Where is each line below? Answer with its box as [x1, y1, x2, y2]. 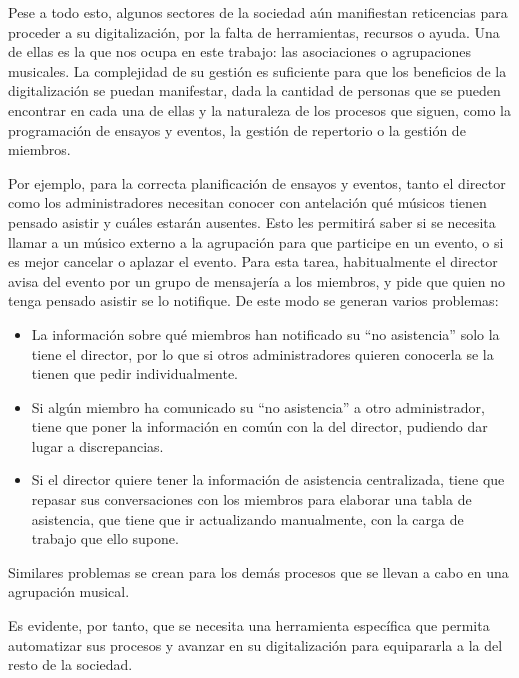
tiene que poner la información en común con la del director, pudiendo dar [31, 416, 488, 437]
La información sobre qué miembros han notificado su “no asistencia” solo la [31, 323, 500, 344]
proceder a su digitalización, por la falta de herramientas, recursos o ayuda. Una [8, 21, 500, 42]
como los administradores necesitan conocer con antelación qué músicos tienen [8, 192, 487, 213]
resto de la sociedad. [8, 654, 133, 675]
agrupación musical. [8, 581, 130, 602]
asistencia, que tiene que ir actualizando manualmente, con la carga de [31, 508, 464, 529]
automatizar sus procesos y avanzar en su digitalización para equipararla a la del [8, 634, 503, 655]
